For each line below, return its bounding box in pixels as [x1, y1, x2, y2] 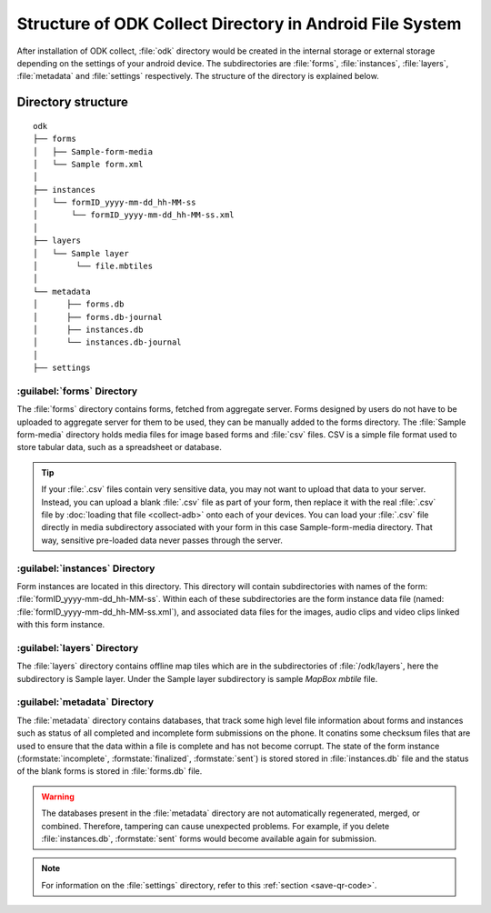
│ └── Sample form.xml [33, 159, 144, 169]
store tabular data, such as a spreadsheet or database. [16, 442, 222, 453]
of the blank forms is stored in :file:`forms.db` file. [16, 766, 203, 777]
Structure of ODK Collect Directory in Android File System [16, 14, 462, 34]
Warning [41, 791, 75, 802]
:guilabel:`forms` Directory [16, 385, 138, 397]
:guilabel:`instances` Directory [16, 562, 155, 575]
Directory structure [16, 95, 129, 110]
